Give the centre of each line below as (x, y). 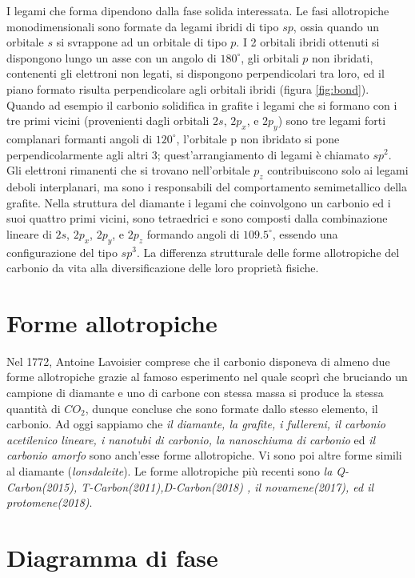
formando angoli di (193, 233)
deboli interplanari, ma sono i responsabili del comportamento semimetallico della (207, 186)
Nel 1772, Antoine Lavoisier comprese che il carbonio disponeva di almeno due (198, 361)
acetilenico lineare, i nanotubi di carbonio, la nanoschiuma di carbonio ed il (191, 439)
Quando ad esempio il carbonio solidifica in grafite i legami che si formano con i (202, 104)
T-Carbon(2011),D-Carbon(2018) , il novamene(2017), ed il (227, 486)
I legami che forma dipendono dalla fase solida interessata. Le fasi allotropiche (198, 10)
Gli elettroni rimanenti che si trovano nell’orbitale (128, 170)
